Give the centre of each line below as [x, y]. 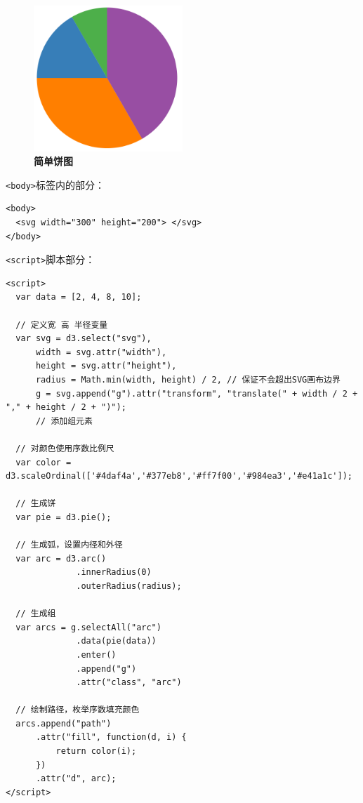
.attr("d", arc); [76, 779]
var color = [44, 462]
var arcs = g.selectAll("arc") [88, 627]
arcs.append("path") [64, 723]
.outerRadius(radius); [129, 586]
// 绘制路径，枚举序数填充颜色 [78, 710]
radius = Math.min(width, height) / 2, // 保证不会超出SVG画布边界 [188, 380]
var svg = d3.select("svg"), [84, 339]
